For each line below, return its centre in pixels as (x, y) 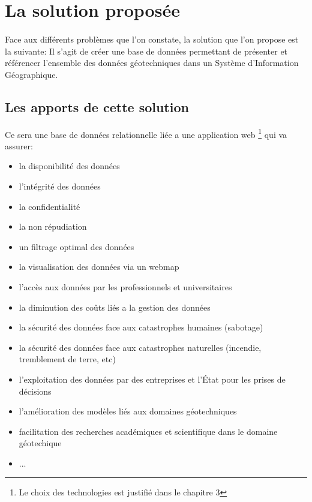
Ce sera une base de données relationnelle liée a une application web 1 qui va (146, 133)
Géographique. (31, 74)
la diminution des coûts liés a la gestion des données (115, 307)
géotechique (40, 443)
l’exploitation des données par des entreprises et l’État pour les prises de (152, 379)
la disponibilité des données (69, 166)
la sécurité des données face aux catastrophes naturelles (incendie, (140, 347)
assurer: (19, 145)
